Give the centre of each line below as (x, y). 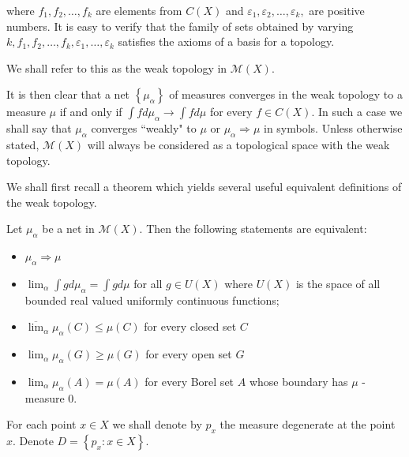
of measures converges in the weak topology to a (286, 94)
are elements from (139, 10)
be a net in (68, 228)
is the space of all (338, 283)
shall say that (39, 128)
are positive (337, 10)
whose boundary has (298, 381)
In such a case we (360, 112)
